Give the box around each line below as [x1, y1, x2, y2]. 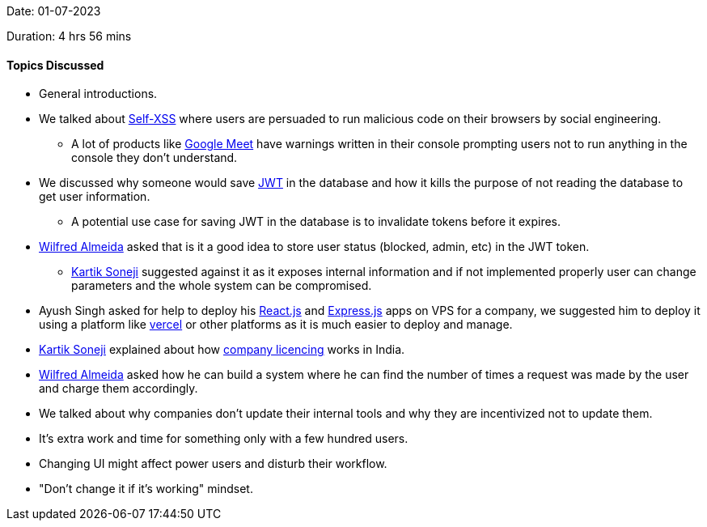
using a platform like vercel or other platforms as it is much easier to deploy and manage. [39, 317, 513, 332]
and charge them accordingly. [39, 381, 198, 396]
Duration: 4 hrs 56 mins [6, 29, 132, 43]
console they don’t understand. [71, 151, 238, 165]
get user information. [39, 189, 150, 204]
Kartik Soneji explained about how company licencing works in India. [39, 342, 405, 357]
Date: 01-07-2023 [6, 4, 101, 18]
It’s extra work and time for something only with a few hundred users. [39, 431, 409, 446]
